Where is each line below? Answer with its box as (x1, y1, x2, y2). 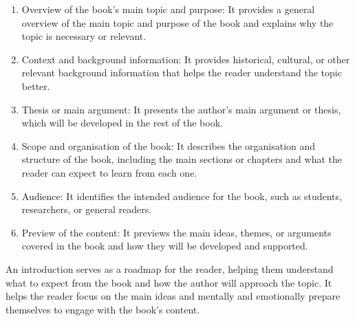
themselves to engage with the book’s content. (6, 302, 200, 316)
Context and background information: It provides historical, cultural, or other (21, 52, 350, 66)
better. (21, 78, 50, 93)
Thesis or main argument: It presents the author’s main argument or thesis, (21, 102, 341, 116)
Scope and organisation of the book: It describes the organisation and (21, 138, 316, 153)
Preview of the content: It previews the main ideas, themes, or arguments (21, 225, 332, 239)
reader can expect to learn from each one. (21, 165, 197, 179)
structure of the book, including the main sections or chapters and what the (21, 152, 343, 166)
